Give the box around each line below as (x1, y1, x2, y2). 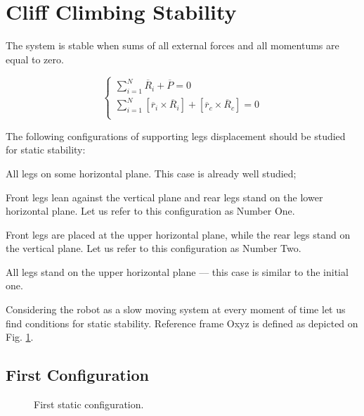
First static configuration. (34, 397, 144, 412)
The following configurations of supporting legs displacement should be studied (6, 128, 346, 143)
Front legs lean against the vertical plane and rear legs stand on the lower (6, 189, 323, 204)
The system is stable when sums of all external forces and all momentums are (6, 38, 339, 53)
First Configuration (6, 364, 149, 386)
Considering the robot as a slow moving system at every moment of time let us (6, 302, 346, 317)
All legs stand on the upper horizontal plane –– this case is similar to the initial (6, 264, 349, 279)
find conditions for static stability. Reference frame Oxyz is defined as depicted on (6, 315, 358, 330)
